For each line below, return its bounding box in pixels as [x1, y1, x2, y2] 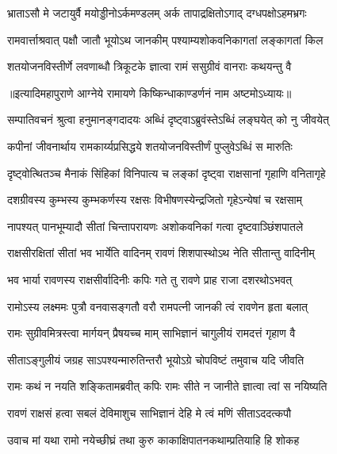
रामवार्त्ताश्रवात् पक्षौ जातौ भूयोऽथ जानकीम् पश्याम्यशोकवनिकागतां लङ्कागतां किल [7, 31, 324, 48]
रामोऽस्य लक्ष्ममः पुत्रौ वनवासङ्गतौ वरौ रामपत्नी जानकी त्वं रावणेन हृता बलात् [7, 298, 308, 314]
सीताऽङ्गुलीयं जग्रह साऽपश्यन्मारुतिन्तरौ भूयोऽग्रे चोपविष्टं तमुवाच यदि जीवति [7, 351, 304, 367]
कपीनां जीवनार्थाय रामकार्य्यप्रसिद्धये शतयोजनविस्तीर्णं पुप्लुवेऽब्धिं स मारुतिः [7, 137, 293, 154]
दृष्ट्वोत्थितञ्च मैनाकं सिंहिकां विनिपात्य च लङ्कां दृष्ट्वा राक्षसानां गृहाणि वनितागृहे [7, 164, 326, 181]
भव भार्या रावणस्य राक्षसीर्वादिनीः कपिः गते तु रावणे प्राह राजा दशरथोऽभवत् [7, 271, 293, 287]
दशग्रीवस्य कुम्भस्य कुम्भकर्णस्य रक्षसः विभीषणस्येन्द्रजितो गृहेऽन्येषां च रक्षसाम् [7, 191, 303, 208]
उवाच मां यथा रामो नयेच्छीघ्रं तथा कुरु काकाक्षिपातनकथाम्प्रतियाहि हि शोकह [7, 431, 300, 448]
